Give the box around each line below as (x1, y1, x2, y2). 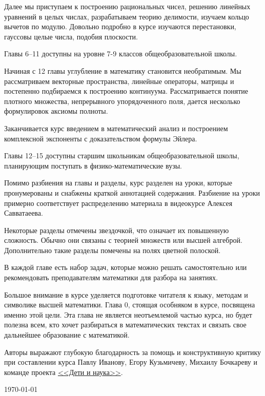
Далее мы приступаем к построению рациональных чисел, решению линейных (4, 1, 251, 11)
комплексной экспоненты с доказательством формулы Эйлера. (4, 133, 197, 143)
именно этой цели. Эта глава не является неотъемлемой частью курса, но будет (4, 309, 252, 320)
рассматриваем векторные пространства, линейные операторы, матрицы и (4, 75, 234, 86)
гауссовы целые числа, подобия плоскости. (4, 31, 138, 41)
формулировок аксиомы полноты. (4, 106, 108, 116)
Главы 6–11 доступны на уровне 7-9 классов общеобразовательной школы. (4, 48, 237, 59)
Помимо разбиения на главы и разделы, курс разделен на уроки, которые (4, 177, 232, 188)
